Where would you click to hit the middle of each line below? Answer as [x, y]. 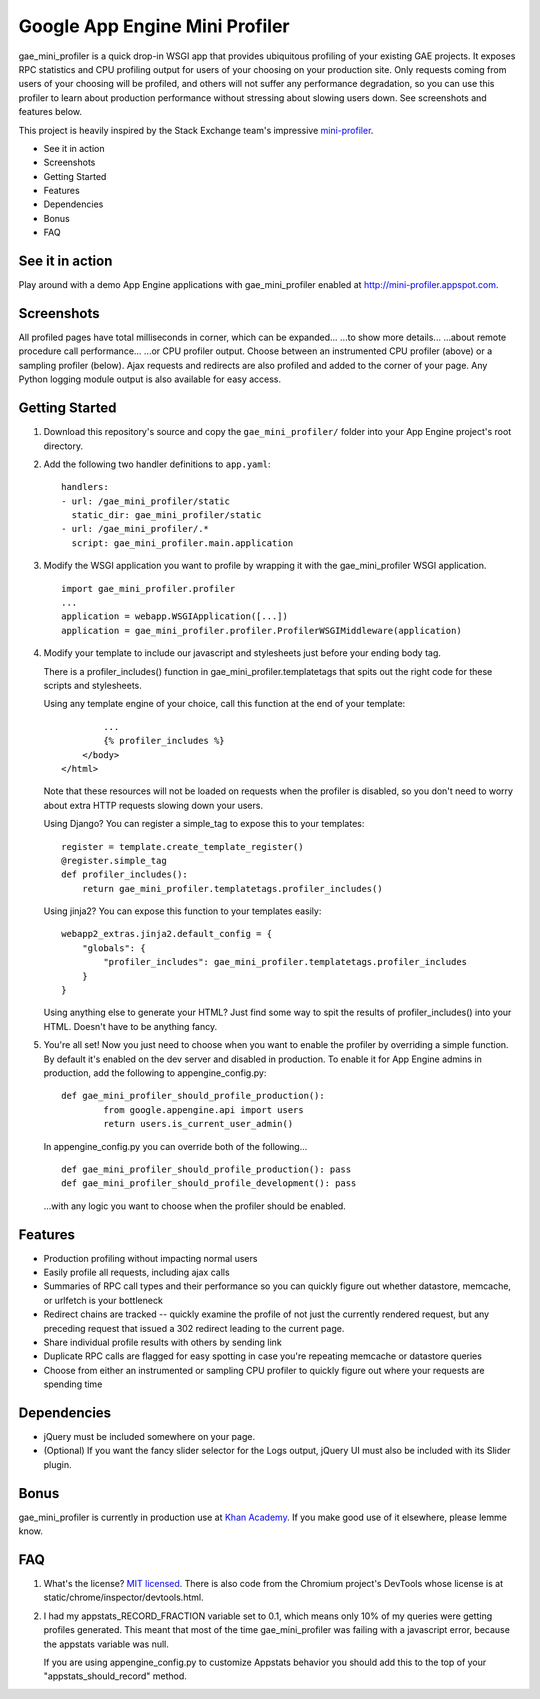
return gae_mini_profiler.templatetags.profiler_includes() [232, 888]
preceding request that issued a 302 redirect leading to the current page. [194, 1328]
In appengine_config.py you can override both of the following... [175, 1146]
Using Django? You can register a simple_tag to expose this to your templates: [204, 824]
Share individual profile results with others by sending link [162, 1342]
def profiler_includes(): [125, 874]
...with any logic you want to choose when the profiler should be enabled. [195, 1206]
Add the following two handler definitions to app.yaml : [157, 464]
